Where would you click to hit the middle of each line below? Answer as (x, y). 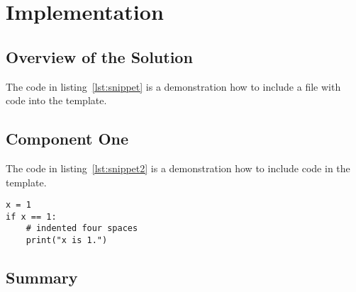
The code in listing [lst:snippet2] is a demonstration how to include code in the (178, 168)
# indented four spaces (82, 229)
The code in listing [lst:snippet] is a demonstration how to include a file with (173, 86)
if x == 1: (31, 217)
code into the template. (56, 100)
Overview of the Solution (99, 56)
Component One (67, 139)
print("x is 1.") (67, 241)
